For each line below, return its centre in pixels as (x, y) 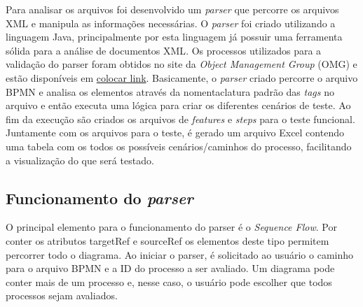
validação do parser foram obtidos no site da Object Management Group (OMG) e (181, 64)
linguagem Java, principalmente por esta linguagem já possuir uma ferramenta (174, 37)
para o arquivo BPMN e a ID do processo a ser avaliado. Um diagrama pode (170, 268)
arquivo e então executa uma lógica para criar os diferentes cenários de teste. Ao (178, 105)
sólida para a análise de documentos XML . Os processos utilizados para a (164, 50)
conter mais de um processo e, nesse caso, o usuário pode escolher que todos (169, 281)
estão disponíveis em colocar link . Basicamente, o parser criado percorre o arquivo (182, 77)
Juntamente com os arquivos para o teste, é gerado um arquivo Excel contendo (175, 133)
